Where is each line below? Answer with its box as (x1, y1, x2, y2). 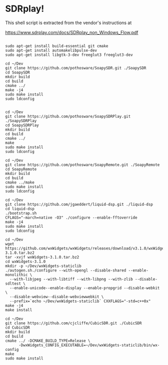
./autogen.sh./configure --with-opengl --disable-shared (5, 267, 126, 273)
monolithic (5, 272, 28, 277)
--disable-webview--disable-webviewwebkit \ (9, 294, 104, 299)
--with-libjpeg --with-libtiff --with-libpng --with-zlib (9, 277, 133, 282)
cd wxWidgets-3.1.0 (5, 259, 46, 264)
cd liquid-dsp (5, 206, 35, 211)
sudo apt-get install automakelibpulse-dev (5, 48, 97, 53)
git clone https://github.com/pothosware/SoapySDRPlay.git (5, 114, 131, 119)
